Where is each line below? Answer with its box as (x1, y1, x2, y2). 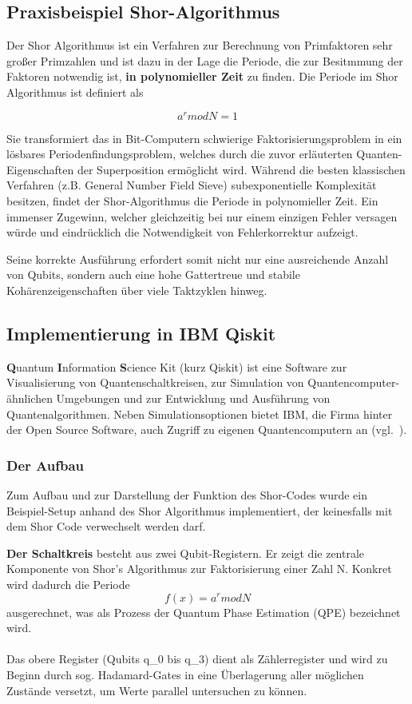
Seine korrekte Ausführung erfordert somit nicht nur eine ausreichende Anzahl (6, 250, 389, 267)
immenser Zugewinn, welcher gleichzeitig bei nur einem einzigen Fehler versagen (6, 208, 398, 225)
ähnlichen (6, 389, 53, 406)
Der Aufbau (6, 455, 85, 475)
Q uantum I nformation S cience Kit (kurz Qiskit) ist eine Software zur (6, 358, 347, 375)
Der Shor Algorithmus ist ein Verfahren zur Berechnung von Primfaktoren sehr (6, 37, 393, 54)
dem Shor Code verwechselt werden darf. (6, 518, 206, 535)
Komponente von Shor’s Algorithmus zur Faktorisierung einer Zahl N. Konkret (6, 560, 392, 577)
